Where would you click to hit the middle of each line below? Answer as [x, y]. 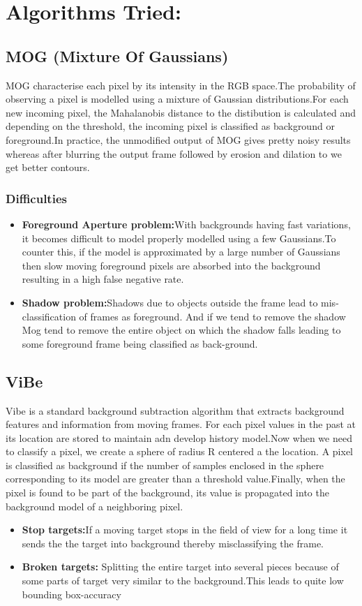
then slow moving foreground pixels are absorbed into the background [171, 265]
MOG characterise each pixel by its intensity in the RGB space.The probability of [181, 85]
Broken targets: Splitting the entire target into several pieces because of [180, 567]
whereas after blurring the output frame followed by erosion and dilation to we [174, 153]
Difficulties [36, 198]
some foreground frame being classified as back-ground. [140, 343]
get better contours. [48, 167]
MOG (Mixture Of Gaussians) [117, 56]
